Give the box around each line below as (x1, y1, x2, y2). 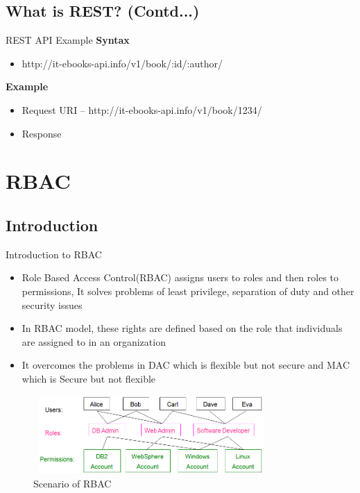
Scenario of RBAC (33, 476, 112, 491)
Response (22, 126, 62, 140)
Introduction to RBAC (6, 246, 102, 261)
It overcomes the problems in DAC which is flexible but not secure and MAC (22, 358, 350, 372)
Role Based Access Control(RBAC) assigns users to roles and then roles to (22, 270, 339, 285)
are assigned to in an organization (22, 334, 166, 349)
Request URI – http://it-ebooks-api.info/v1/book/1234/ (22, 102, 262, 117)
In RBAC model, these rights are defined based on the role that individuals (22, 321, 343, 335)
